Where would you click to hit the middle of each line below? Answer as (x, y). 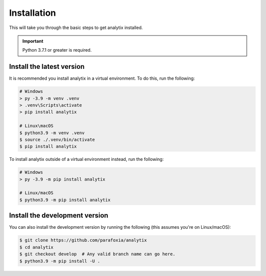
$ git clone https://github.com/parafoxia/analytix (83, 240)
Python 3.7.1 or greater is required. (57, 50)
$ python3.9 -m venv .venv (52, 133)
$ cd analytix (36, 247)
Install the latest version (47, 67)
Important (33, 41)
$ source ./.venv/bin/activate (57, 139)
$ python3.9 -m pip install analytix (65, 200)
